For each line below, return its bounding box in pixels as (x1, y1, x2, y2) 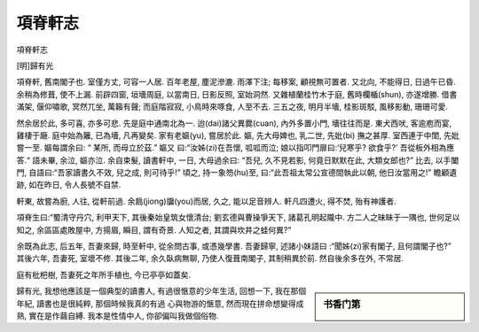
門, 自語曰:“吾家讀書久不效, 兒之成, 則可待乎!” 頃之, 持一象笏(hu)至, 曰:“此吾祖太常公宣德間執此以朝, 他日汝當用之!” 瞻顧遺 (16, 167, 457, 178)
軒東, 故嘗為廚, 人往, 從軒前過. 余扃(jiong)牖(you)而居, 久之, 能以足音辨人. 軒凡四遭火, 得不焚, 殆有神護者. (16, 196, 397, 206)
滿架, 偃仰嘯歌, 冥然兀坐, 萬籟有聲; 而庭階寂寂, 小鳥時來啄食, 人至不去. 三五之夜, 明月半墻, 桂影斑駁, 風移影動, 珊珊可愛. (16, 102, 448, 112)
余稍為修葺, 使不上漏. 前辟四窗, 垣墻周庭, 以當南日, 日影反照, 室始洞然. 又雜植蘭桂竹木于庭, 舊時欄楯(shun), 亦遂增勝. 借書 (16, 89, 458, 99)
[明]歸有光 (16, 60, 54, 71)
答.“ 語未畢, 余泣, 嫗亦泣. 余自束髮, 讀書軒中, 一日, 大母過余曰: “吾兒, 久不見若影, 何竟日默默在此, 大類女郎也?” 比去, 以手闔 (16, 155, 459, 166)
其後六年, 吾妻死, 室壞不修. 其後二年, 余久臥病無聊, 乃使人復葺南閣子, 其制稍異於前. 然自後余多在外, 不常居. (16, 253, 404, 264)
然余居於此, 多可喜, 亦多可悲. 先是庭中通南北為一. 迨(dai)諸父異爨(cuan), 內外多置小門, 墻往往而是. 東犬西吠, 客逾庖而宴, (16, 118, 452, 128)
